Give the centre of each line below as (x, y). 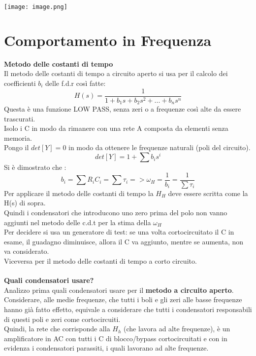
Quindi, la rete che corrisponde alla (57, 329)
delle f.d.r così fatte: (76, 83)
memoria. (18, 138)
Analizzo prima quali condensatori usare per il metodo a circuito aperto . (119, 290)
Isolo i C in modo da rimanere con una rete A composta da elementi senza (116, 128)
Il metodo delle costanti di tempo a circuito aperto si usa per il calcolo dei (116, 73)
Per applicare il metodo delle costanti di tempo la (79, 193)
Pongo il (16, 147)
